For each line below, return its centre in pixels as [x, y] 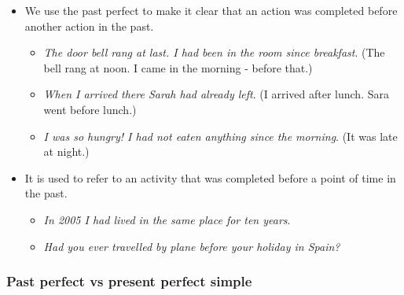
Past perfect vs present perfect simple [129, 281]
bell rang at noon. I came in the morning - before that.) [178, 67]
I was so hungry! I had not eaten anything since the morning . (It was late [220, 136]
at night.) [66, 151]
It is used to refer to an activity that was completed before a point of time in [210, 177]
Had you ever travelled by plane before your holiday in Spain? [192, 246]
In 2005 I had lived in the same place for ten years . [167, 219]
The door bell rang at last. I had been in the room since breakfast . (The [214, 52]
